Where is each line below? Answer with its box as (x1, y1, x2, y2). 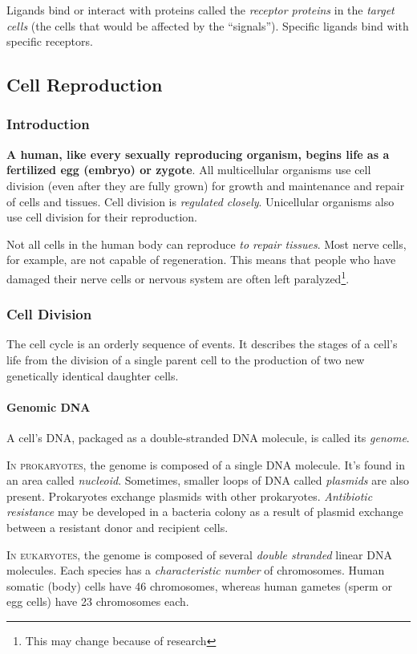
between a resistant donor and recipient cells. (6, 518, 229, 535)
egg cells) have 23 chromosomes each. (6, 593, 189, 610)
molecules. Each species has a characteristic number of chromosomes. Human (6, 562, 385, 579)
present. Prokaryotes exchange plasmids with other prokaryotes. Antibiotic (6, 487, 373, 504)
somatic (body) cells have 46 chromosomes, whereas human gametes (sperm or (6, 577, 392, 594)
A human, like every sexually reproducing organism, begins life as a (6, 145, 390, 162)
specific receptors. (6, 33, 93, 50)
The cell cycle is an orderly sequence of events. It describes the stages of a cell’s (6, 335, 398, 352)
